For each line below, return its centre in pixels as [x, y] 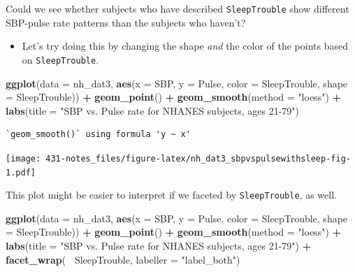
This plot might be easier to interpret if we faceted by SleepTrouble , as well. [171, 195]
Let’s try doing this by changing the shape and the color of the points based [185, 46]
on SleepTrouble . [60, 59]
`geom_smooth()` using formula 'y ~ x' [98, 135]
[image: [23, 158]
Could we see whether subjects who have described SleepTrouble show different [177, 8]
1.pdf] [21, 172]
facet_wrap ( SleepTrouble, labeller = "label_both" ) [123, 259]
